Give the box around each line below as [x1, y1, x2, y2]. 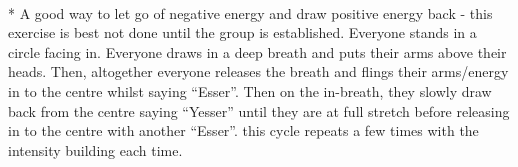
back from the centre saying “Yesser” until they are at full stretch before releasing [8, 100, 510, 121]
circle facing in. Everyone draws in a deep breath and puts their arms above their [8, 41, 507, 62]
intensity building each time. [8, 139, 183, 160]
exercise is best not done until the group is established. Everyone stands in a [8, 22, 477, 43]
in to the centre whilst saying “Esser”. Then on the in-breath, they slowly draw [8, 80, 492, 101]
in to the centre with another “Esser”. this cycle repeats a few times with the [8, 120, 479, 141]
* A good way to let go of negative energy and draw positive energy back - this [8, 2, 493, 23]
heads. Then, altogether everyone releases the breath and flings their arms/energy [8, 61, 509, 82]
